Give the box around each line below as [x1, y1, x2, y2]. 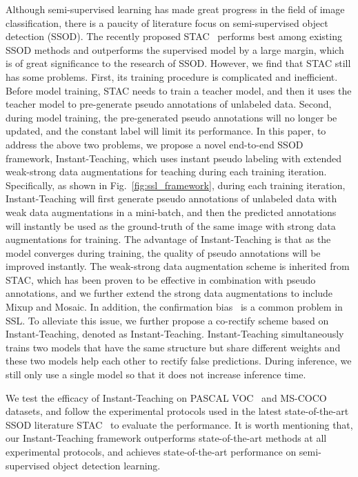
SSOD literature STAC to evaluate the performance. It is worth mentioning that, [6, 417, 353, 431]
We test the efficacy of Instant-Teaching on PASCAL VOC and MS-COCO [6, 390, 327, 405]
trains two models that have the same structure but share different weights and [6, 340, 341, 354]
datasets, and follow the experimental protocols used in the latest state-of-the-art [6, 404, 349, 418]
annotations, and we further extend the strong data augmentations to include [6, 286, 333, 300]
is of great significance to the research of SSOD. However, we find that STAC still [6, 56, 351, 70]
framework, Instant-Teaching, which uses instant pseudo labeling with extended [6, 150, 341, 165]
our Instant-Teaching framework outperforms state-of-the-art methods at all [6, 431, 327, 445]
